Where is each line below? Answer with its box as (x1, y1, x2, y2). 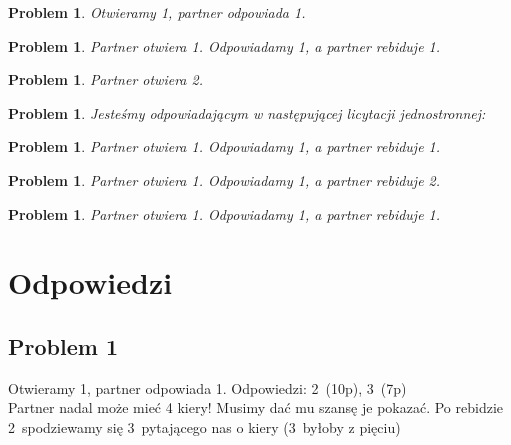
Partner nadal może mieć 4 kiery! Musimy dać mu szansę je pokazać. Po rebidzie (8, 397, 503, 418)
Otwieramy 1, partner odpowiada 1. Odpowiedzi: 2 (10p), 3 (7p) (8, 377, 407, 398)
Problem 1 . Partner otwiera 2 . (8, 69, 203, 90)
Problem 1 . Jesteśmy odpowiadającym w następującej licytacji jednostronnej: (8, 102, 486, 123)
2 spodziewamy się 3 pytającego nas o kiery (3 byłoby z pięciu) (8, 416, 401, 437)
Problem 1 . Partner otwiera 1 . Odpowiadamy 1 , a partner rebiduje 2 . (8, 169, 441, 190)
